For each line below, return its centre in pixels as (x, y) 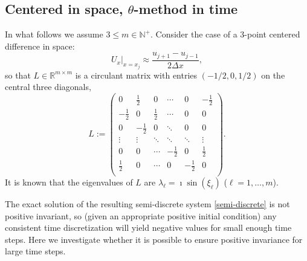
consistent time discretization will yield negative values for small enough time (148, 227)
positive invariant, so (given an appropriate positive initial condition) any (141, 215)
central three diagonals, (48, 87)
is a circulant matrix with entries (136, 75)
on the (273, 75)
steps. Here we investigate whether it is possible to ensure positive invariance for (154, 239)
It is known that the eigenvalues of (69, 182)
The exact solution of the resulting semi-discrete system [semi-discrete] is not (147, 203)
